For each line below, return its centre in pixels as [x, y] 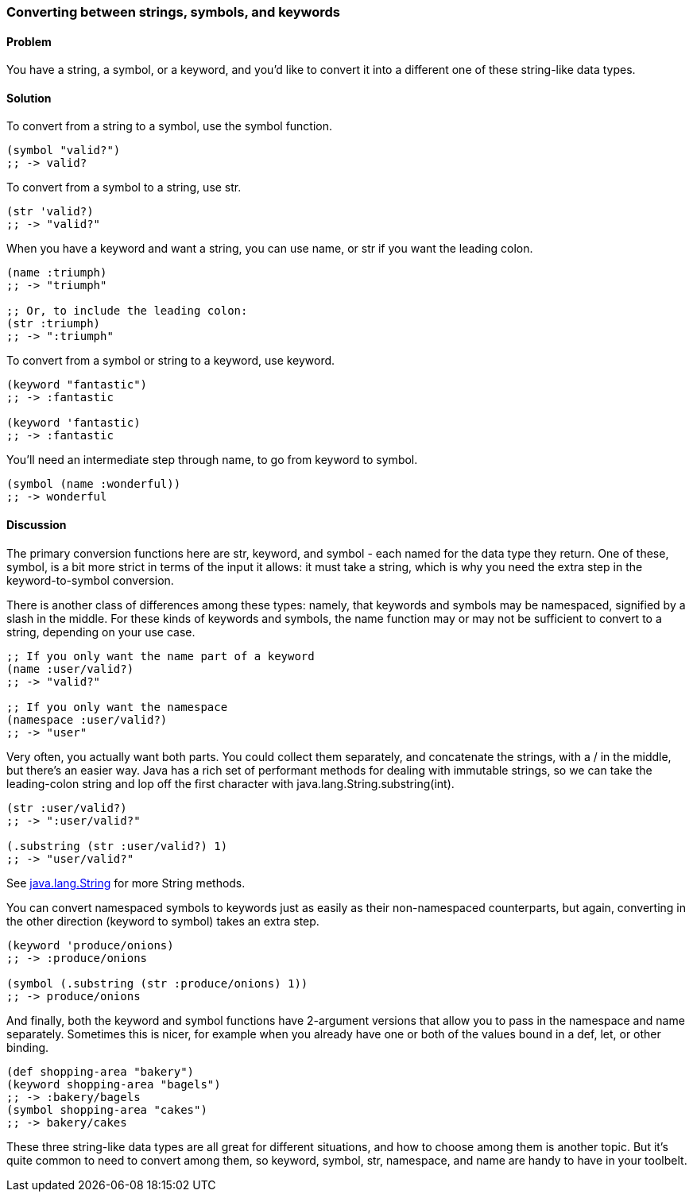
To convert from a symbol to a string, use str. [124, 187]
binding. [28, 1047]
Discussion [37, 525]
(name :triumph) [57, 273]
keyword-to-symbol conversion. [90, 580]
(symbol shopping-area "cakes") [107, 1109]
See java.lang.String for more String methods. [126, 883]
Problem [29, 41]
